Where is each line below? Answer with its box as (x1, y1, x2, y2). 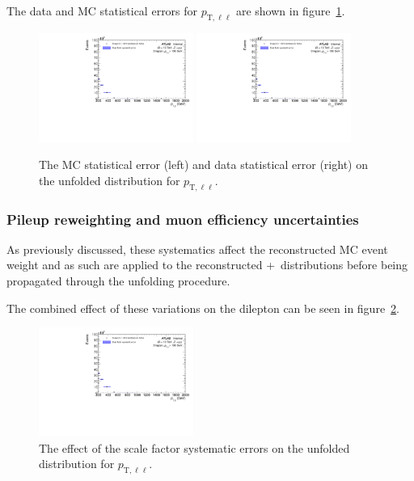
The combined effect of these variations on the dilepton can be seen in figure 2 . (6, 299, 400, 316)
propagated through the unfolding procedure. (6, 272, 230, 289)
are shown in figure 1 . (235, 2, 345, 19)
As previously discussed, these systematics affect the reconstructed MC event (6, 240, 388, 257)
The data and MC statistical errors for (6, 2, 198, 19)
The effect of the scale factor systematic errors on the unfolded (39, 439, 350, 456)
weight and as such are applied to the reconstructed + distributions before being (6, 256, 408, 273)
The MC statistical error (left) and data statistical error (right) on (39, 156, 368, 173)
